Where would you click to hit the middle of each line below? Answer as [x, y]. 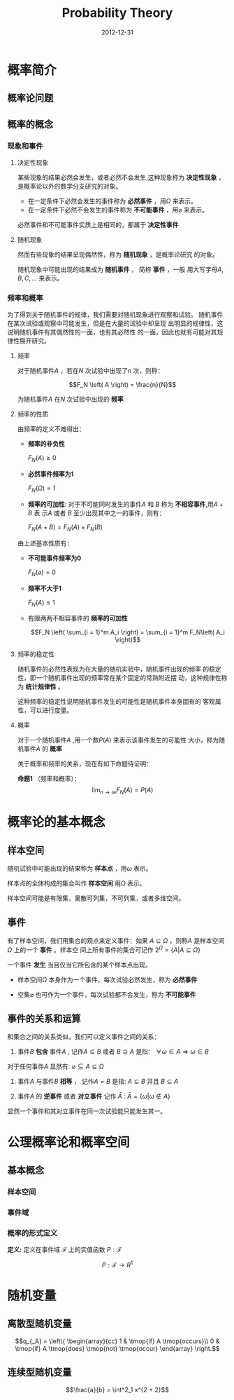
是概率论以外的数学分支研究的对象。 [70, 186]
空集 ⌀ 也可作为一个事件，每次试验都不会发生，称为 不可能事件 [107, 994]
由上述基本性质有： [45, 543]
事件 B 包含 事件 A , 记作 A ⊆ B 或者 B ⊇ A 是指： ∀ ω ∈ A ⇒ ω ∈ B [113, 1052]
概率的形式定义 [32, 1233]
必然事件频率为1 [51, 474]
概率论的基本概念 [57, 822]
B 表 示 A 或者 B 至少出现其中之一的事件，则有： [96, 512]
